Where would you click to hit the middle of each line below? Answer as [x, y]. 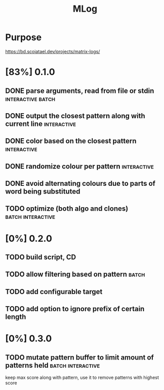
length [16, 317]
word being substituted [43, 192]
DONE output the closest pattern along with [75, 116]
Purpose [24, 37]
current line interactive [41, 124]
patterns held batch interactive [53, 365]
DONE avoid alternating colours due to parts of [80, 184]
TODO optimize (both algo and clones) [67, 209]
